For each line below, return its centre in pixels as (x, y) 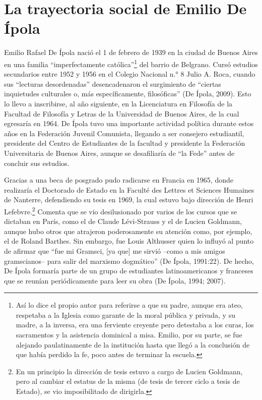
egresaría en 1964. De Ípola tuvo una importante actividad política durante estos (129, 123)
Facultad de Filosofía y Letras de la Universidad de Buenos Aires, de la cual (122, 113)
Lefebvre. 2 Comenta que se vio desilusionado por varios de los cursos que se (121, 210)
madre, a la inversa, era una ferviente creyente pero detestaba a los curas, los (135, 325)
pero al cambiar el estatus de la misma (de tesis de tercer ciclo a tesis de (128, 381)
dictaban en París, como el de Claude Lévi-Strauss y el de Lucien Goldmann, (123, 221)
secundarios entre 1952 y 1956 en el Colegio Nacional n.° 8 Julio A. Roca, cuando (130, 74)
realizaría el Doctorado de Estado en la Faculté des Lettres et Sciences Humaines (129, 189)
